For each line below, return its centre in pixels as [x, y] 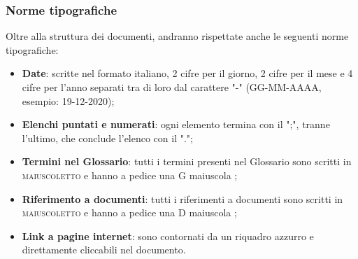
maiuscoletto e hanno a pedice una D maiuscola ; [129, 212]
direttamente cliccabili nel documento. [104, 250]
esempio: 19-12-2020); [68, 100]
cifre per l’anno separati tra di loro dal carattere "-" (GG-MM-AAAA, [172, 87]
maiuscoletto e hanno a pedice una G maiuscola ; [130, 175]
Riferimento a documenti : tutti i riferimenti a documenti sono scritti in [182, 198]
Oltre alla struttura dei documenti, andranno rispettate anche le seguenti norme [177, 36]
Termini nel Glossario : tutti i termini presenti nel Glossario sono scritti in [187, 161]
